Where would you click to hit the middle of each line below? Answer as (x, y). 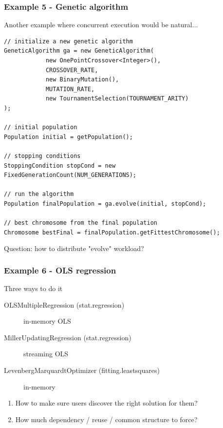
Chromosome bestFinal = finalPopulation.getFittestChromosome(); (112, 232)
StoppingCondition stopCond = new (60, 165)
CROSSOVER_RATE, (72, 70)
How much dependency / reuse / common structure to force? (106, 419)
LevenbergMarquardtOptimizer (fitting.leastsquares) (82, 370)
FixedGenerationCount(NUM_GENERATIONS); (70, 175)
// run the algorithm (39, 194)
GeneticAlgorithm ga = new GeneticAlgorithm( (79, 51)
